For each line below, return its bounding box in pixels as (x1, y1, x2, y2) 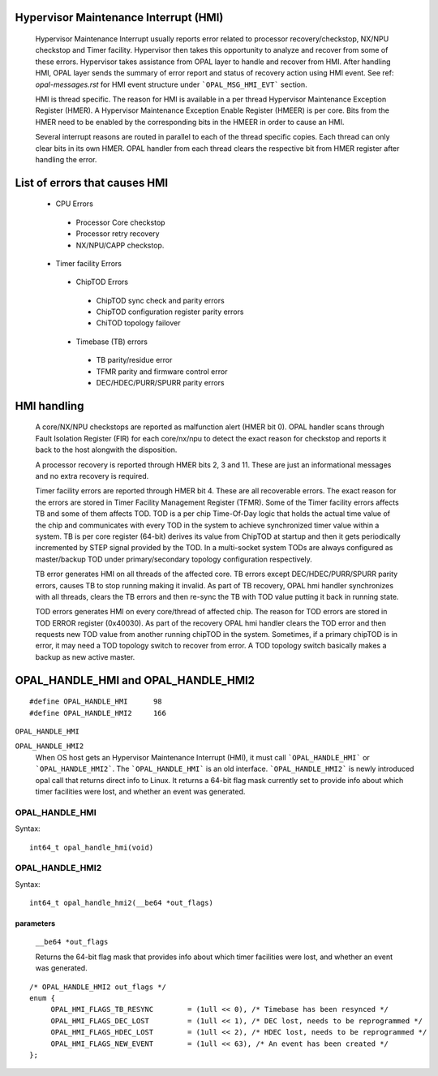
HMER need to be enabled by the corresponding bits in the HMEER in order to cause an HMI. (35, 117, 345, 127)
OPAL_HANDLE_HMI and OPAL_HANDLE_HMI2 (15, 674, 255, 687)
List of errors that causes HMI (15, 175, 169, 190)
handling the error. (35, 154, 97, 164)
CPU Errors (55, 199, 93, 209)
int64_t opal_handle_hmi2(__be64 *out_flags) (29, 898, 214, 908)
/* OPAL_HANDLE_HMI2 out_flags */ (29, 982, 166, 992)
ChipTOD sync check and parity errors (96, 295, 225, 305)
